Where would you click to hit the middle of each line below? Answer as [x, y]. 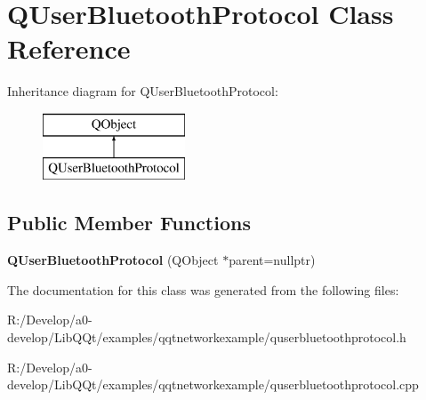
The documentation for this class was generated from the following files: [203, 289]
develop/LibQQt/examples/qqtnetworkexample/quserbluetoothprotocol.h [207, 337]
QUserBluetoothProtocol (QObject [113, 260]
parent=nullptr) [272, 260]
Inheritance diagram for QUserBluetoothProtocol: [143, 91]
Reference [69, 48]
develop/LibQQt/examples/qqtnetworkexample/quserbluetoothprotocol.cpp [213, 384]
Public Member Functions [129, 223]
